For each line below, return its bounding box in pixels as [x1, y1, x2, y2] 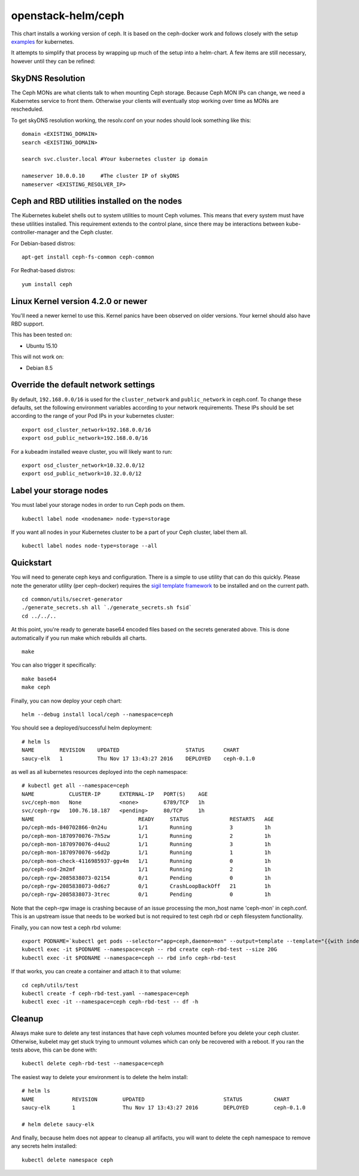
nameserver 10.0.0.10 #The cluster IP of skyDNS [22, 172, 180, 180]
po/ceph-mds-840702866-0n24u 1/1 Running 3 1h [22, 824, 271, 831]
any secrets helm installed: [11, 1142, 77, 1150]
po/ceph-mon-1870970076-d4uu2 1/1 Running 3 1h [22, 841, 271, 848]
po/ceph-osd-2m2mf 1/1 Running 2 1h [22, 866, 271, 873]
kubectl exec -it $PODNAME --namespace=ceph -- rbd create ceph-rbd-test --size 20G [22, 946, 278, 953]
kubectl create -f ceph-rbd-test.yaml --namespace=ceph [22, 990, 189, 996]
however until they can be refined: [11, 57, 96, 65]
